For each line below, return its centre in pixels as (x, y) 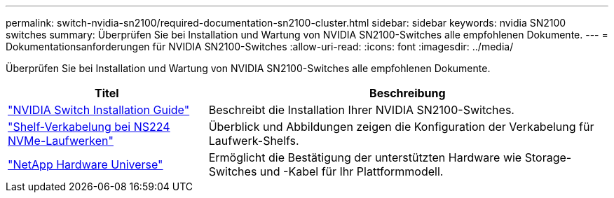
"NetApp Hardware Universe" (86, 164)
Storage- (548, 157)
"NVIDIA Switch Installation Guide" (99, 110)
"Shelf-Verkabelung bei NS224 (89, 127)
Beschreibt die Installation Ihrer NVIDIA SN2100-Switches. (361, 110)
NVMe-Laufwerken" (61, 141)
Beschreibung (408, 93)
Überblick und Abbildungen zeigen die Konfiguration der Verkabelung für (401, 127)
